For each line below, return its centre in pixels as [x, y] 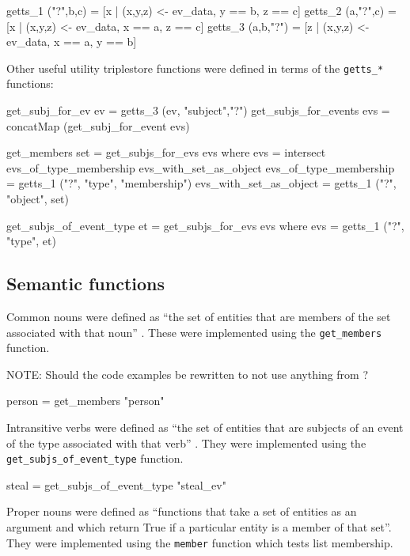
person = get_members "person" [85, 401]
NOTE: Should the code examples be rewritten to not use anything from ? [188, 374]
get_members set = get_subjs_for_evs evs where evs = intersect [166, 152]
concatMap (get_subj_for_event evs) [98, 125]
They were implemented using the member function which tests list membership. [200, 542]
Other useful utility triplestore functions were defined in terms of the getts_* [195, 68]
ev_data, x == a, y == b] [72, 42]
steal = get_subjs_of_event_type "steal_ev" [116, 484]
